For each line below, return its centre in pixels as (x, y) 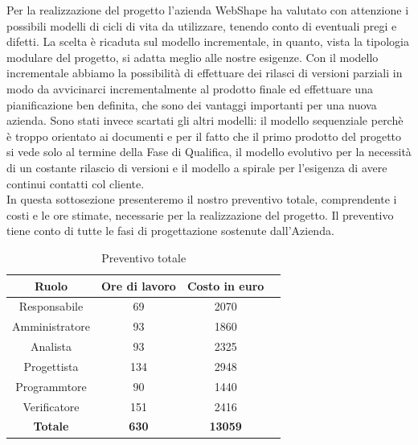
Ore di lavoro (139, 285)
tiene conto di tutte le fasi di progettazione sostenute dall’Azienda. (170, 231)
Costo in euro (225, 285)
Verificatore (51, 406)
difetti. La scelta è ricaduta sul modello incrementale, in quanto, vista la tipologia (208, 41)
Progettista (51, 366)
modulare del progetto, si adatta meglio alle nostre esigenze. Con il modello (193, 57)
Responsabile (51, 306)
